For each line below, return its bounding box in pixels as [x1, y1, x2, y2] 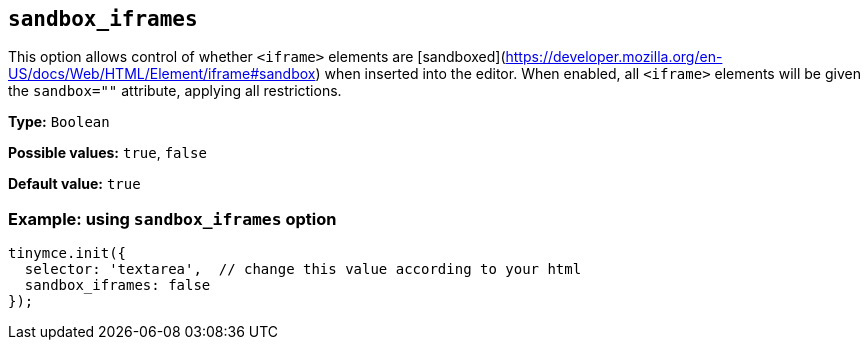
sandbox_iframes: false [24, 277, 211, 294]
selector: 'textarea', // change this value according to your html [24, 261, 582, 278]
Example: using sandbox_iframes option [8, 208, 337, 229]
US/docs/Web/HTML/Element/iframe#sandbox [8, 65, 316, 83]
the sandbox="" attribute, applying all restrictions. [8, 82, 342, 100]
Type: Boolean [8, 113, 110, 131]
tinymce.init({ [8, 245, 127, 262]
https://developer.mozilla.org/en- [505, 48, 723, 66]
